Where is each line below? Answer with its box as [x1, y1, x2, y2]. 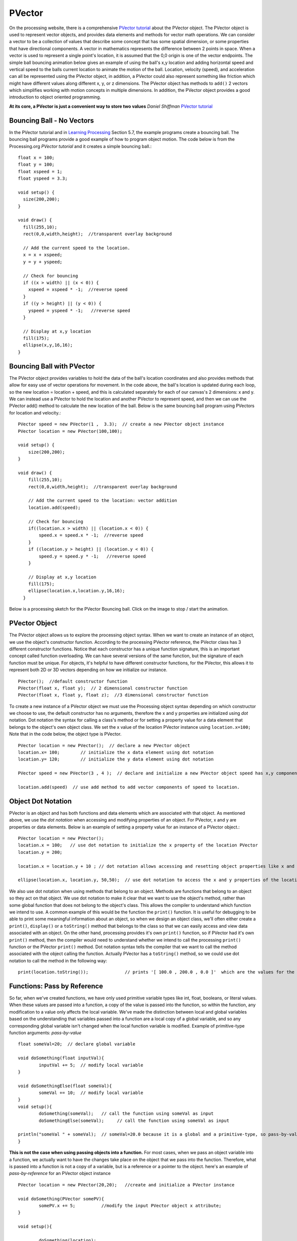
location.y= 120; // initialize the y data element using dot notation [18, 757, 214, 762]
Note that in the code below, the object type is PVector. [9, 731, 122, 737]
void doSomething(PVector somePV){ [18, 1196, 104, 1201]
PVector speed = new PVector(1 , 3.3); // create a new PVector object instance [18, 421, 224, 427]
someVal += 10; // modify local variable [39, 1090, 144, 1096]
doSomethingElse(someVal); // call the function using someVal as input [39, 1117, 230, 1123]
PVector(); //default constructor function [18, 678, 128, 684]
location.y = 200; [18, 849, 63, 855]
